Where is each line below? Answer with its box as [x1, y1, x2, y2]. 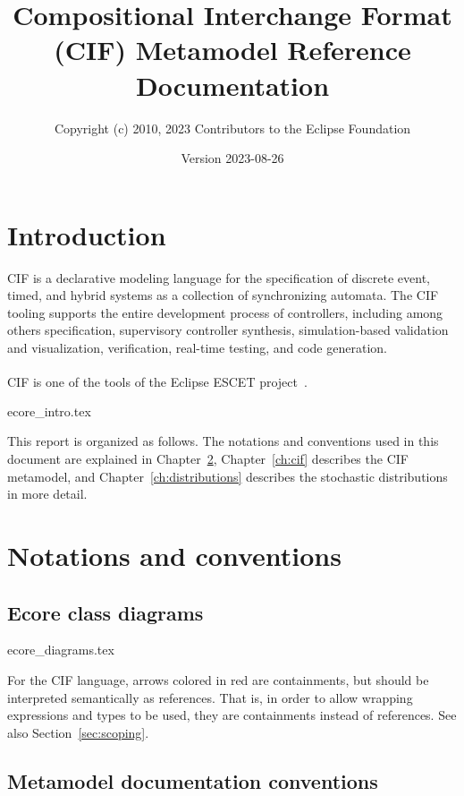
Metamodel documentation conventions [7, 766, 378, 794]
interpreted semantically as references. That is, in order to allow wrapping [7, 688, 413, 706]
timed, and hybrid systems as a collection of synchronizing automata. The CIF [7, 286, 439, 304]
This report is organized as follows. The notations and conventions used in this [7, 432, 439, 450]
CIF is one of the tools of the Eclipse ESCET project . [7, 372, 308, 390]
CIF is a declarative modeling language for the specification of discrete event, [7, 268, 431, 287]
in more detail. [7, 484, 88, 503]
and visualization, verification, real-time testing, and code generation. [7, 338, 387, 356]
